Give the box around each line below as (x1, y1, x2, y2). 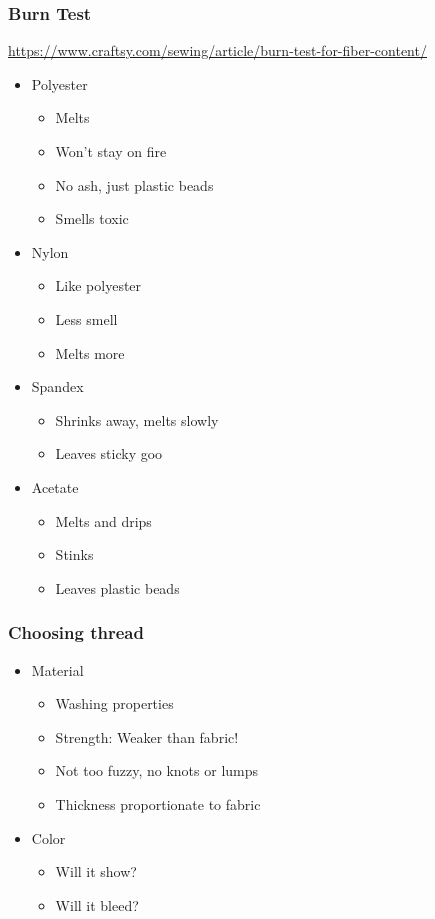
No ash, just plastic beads (55, 174, 214, 195)
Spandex (31, 376, 84, 397)
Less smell (55, 308, 118, 329)
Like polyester (55, 275, 142, 296)
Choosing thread (8, 620, 144, 645)
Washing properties (55, 693, 174, 714)
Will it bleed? (55, 894, 139, 915)
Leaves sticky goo (55, 443, 163, 464)
